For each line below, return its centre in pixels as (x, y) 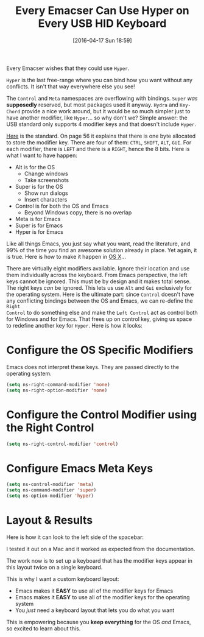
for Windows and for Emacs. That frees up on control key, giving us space (99, 319)
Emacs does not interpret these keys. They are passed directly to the (93, 367)
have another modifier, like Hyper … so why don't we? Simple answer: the (97, 118)
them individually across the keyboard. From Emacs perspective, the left (97, 275)
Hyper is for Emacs (39, 231)
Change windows (46, 174)
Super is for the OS (39, 186)
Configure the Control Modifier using (102, 414)
